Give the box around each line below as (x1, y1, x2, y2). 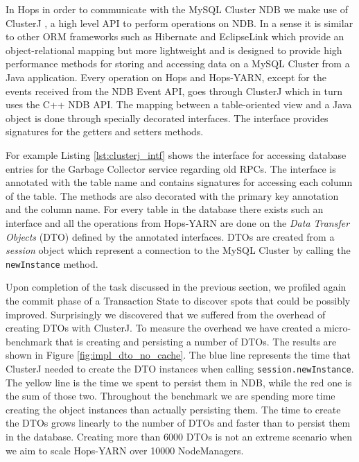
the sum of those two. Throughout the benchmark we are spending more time (6, 388, 335, 403)
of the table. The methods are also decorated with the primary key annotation (6, 188, 339, 203)
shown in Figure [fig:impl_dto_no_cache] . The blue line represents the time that (6, 348, 351, 362)
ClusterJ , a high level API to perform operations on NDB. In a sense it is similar (6, 15, 353, 30)
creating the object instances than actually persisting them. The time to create (6, 402, 341, 416)
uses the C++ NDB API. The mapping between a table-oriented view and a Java (6, 97, 352, 112)
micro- (324, 320, 351, 335)
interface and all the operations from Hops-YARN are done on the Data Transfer (6, 215, 350, 230)
